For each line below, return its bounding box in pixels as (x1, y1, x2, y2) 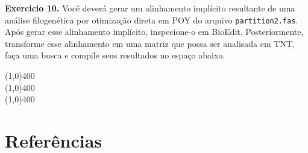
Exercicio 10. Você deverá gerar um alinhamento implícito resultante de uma (5, 2, 295, 14)
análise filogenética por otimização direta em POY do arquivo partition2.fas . (5, 13, 298, 26)
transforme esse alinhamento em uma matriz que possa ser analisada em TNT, (5, 37, 295, 49)
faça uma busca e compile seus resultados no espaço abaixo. (5, 49, 225, 61)
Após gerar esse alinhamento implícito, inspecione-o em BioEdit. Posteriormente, (5, 25, 304, 38)
